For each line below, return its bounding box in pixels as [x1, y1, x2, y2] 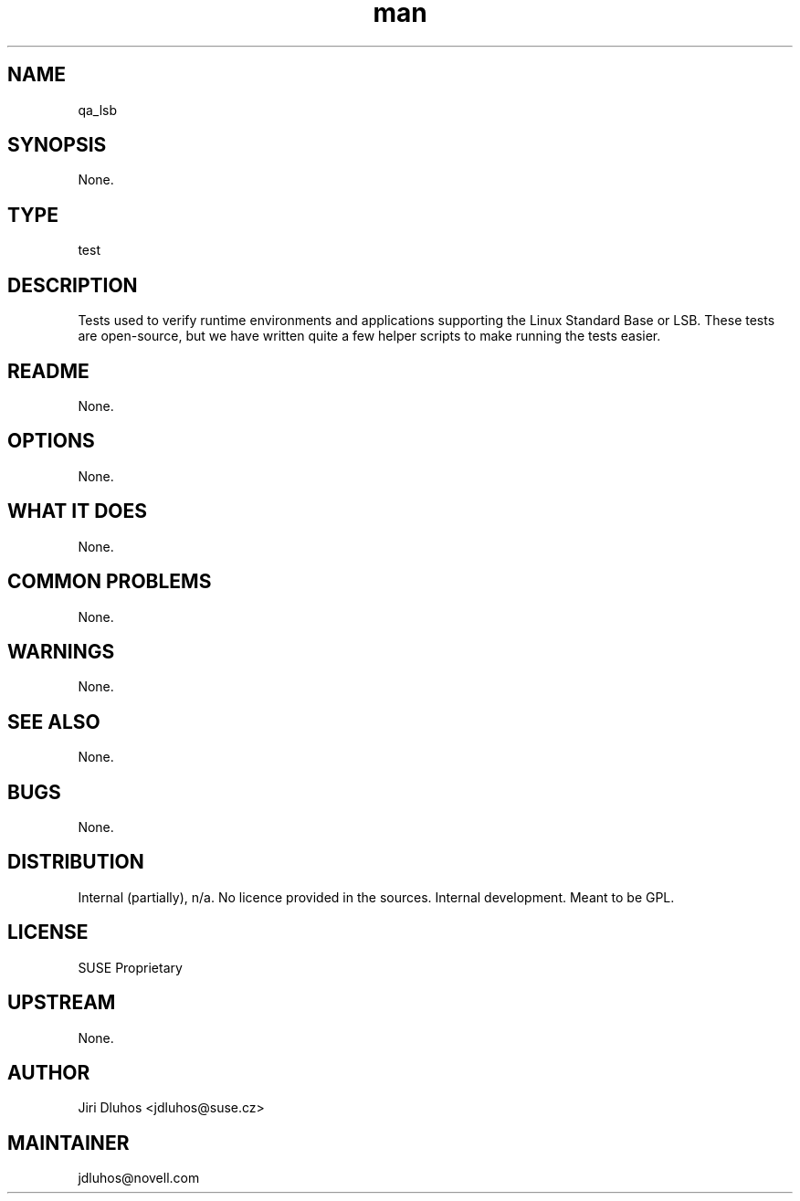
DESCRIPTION [7, 273, 138, 297]
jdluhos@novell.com [78, 1170, 200, 1186]
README [7, 359, 89, 383]
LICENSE [7, 921, 89, 944]
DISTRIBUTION [7, 850, 144, 874]
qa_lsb [78, 101, 118, 118]
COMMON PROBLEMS [7, 570, 212, 594]
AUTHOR [7, 1060, 90, 1084]
